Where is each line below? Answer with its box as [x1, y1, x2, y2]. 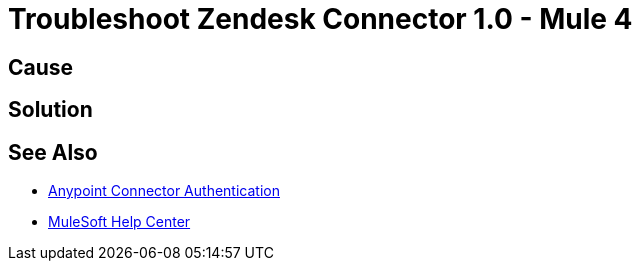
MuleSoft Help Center [48, 213, 191, 231]
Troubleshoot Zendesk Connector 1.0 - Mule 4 [8, 2, 633, 36]
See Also [8, 139, 98, 165]
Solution [8, 97, 93, 123]
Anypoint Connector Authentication [48, 182, 280, 200]
